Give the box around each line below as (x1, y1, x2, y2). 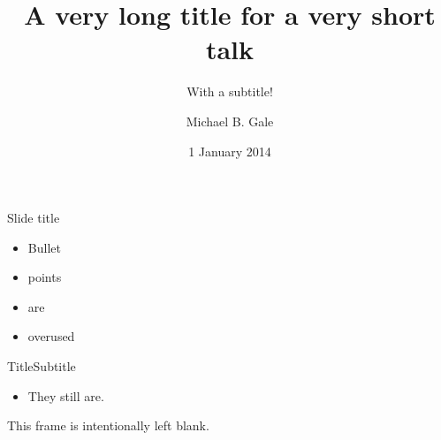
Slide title (7, 209, 60, 227)
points (27, 268, 62, 286)
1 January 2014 (188, 141, 271, 160)
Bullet (27, 238, 61, 256)
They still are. (27, 386, 104, 405)
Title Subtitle (7, 357, 76, 376)
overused (27, 327, 75, 345)
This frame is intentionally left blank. (7, 416, 209, 435)
